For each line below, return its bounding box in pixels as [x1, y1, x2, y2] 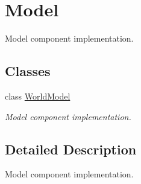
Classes [5, 62, 51, 80]
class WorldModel [5, 89, 70, 102]
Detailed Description [5, 139, 137, 158]
